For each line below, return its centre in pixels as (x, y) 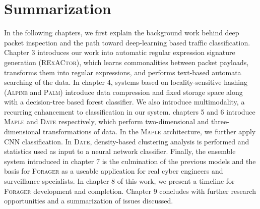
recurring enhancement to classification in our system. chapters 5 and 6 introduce (130, 111)
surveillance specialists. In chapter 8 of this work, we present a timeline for (119, 181)
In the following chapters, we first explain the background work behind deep (122, 33)
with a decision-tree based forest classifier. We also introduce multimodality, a (124, 102)
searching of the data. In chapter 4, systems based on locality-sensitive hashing (126, 82)
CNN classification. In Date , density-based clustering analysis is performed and (127, 141)
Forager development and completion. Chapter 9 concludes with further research (130, 191)
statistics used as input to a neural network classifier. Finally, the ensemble (120, 151)
